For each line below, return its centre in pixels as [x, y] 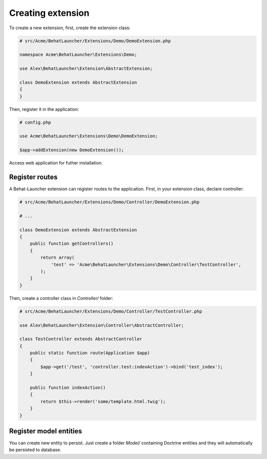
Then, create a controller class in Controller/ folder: [61, 298]
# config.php [35, 122]
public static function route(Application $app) [90, 353]
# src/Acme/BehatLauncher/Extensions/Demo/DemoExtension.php [95, 41]
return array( [57, 258]
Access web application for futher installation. [56, 163]
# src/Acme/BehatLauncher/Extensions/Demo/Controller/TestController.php [111, 311]
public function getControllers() [72, 244]
